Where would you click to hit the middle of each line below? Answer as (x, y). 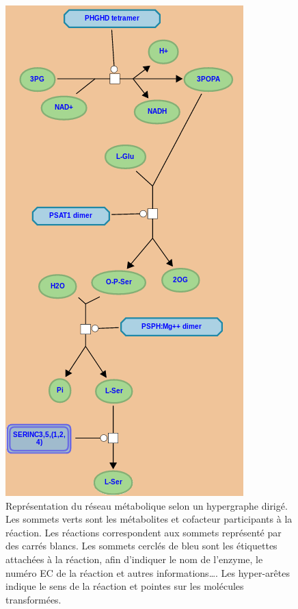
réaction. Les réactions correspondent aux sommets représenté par (144, 532)
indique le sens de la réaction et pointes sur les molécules (125, 586)
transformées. (33, 599)
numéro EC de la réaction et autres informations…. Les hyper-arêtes (148, 572)
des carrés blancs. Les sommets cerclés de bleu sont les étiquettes (141, 546)
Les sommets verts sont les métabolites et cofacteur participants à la (149, 519)
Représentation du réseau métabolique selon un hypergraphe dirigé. (147, 505)
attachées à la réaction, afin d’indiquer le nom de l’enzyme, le (134, 559)
